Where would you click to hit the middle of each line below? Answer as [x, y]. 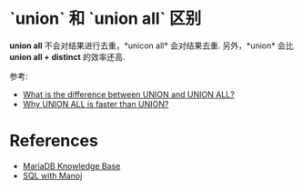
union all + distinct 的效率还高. [67, 56]
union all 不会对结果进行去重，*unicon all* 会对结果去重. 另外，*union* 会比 [151, 45]
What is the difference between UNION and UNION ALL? [128, 94]
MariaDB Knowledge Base [71, 165]
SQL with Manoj [52, 175]
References [54, 141]
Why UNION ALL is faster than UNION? [96, 104]
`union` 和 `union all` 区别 [106, 19]
